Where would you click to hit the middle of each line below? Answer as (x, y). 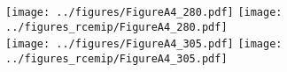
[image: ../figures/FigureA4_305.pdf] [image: (144, 44)
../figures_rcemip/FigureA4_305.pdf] (116, 58)
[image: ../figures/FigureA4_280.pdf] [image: (144, 12)
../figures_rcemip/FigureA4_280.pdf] (116, 27)
